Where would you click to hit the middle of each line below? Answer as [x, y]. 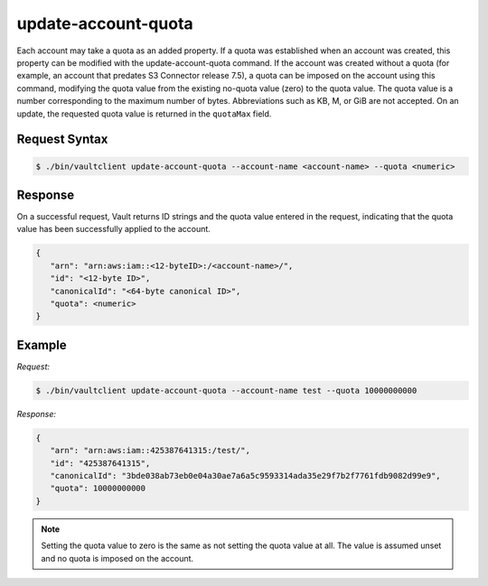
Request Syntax [62, 140]
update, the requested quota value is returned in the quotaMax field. [144, 114]
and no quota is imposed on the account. [117, 558]
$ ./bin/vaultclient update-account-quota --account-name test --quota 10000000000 [226, 390]
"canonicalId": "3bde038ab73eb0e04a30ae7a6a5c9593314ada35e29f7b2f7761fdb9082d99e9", [246, 475]
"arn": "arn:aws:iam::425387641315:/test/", [150, 451]
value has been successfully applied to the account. [114, 229]
